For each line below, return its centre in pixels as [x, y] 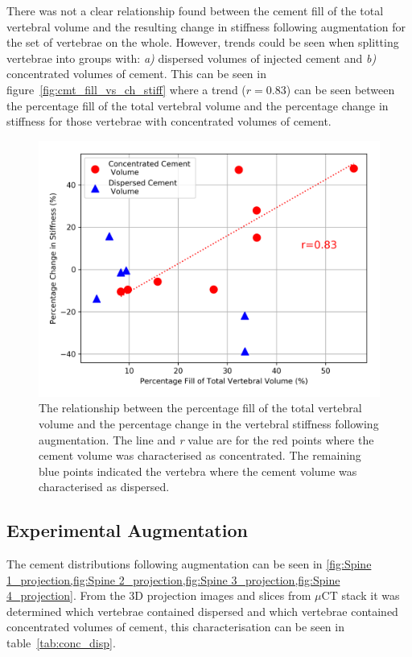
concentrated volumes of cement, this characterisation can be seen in [175, 627]
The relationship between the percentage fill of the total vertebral [200, 408]
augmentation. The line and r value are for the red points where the [206, 439]
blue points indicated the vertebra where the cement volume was [198, 471]
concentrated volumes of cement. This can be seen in [136, 74]
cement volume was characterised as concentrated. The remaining [200, 455]
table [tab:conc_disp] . [61, 643]
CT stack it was [360, 595]
